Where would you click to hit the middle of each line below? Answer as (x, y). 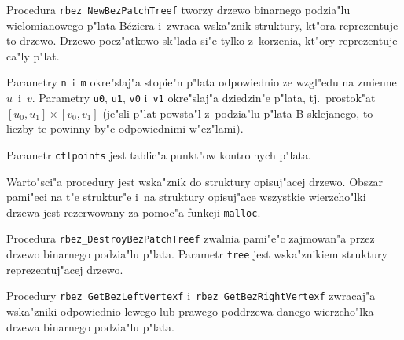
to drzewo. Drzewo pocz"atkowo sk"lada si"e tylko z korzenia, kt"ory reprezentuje (202, 40)
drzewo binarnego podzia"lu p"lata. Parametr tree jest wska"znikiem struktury (197, 254)
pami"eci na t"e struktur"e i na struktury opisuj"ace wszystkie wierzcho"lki (186, 197)
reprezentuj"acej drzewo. (65, 269)
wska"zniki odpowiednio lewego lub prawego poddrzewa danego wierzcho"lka (190, 311)
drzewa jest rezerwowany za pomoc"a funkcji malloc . (134, 212)
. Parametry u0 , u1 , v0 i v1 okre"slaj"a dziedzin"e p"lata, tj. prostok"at (204, 98)
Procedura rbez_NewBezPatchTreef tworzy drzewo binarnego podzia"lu (178, 9)
